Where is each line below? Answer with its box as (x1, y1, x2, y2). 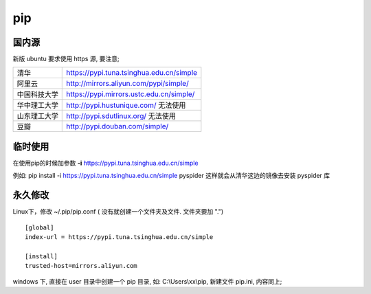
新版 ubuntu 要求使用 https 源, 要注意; (12, 55, 120, 63)
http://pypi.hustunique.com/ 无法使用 (66, 100, 186, 110)
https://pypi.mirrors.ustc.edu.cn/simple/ (66, 89, 195, 99)
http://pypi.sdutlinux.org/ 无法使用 (66, 111, 177, 121)
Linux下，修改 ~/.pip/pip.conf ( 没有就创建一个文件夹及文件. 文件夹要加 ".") (12, 207, 223, 216)
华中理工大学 (16, 100, 58, 110)
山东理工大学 (16, 111, 58, 121)
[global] (25, 223, 54, 231)
